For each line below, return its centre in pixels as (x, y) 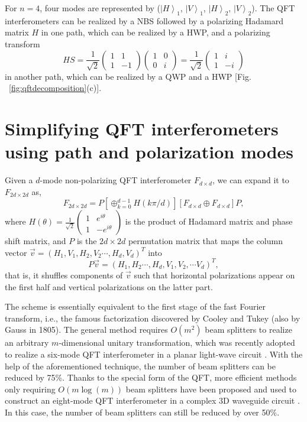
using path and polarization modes (149, 152)
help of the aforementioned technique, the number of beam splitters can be (140, 366)
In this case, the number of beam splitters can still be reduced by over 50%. (142, 412)
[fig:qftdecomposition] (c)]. (55, 88)
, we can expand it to (251, 180)
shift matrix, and (35, 241)
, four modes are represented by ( (100, 8)
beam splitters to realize (248, 330)
